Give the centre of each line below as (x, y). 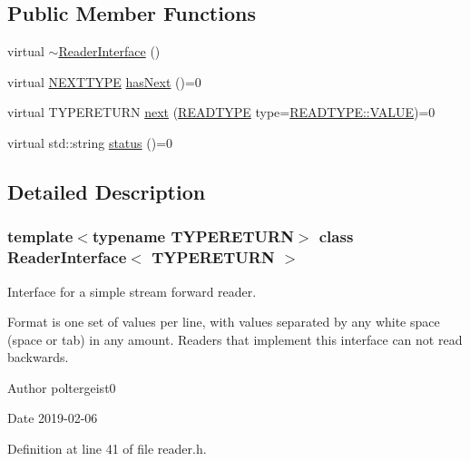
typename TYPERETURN (193, 236)
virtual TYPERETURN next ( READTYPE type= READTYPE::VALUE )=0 (221, 112)
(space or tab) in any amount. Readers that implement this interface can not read (235, 339)
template (40, 236)
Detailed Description (107, 191)
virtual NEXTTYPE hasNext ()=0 (104, 81)
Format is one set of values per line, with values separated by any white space (224, 322)
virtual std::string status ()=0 (90, 142)
